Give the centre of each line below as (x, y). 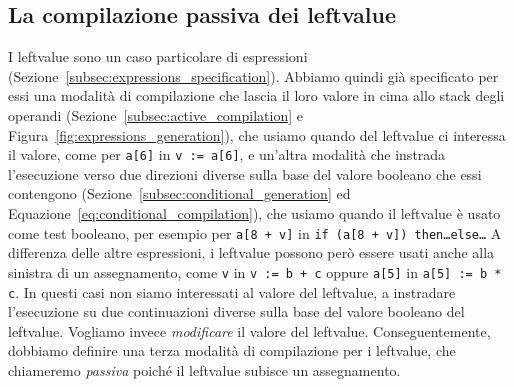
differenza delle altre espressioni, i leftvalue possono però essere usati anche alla (251, 252)
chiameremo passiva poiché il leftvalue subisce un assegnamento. (204, 369)
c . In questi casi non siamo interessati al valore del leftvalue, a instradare (232, 291)
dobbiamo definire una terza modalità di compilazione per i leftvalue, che (232, 350)
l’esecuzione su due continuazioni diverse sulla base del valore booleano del (236, 311)
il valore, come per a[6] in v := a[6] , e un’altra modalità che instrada (227, 154)
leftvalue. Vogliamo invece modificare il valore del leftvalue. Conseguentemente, (249, 330)
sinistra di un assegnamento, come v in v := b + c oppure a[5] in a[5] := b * (255, 271)
